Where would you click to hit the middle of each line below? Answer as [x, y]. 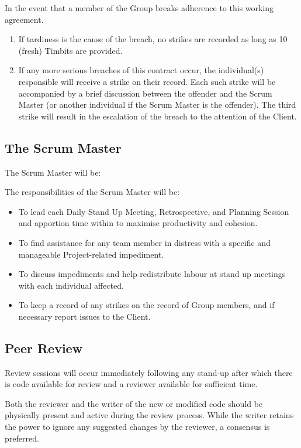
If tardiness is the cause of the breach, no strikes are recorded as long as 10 [153, 39]
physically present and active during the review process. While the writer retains [149, 415]
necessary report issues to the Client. [84, 316]
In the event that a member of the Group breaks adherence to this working [139, 8]
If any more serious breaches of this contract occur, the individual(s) [141, 70]
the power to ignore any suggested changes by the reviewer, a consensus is [137, 427]
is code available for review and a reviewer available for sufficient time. [131, 384]
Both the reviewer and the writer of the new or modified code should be [134, 403]
